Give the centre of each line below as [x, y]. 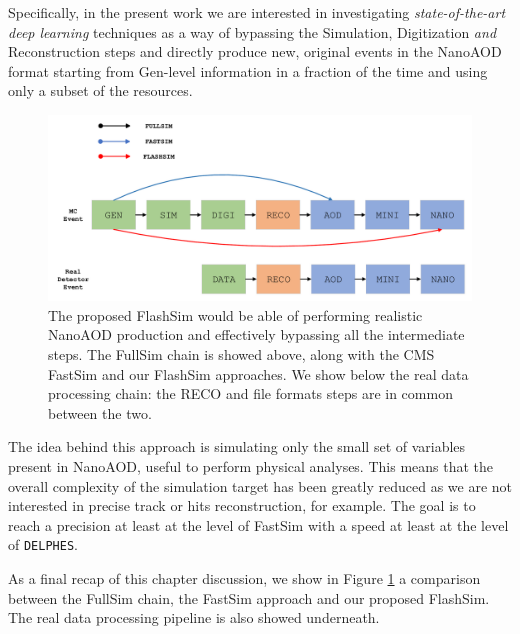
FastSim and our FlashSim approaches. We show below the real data [258, 373]
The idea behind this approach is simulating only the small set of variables [237, 446]
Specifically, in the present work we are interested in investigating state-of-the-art [257, 12]
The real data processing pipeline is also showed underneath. [194, 617]
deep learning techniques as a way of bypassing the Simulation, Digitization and [252, 31]
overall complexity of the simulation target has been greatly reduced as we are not [260, 485]
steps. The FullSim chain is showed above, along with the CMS [241, 354]
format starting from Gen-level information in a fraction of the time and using [248, 70]
